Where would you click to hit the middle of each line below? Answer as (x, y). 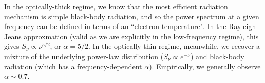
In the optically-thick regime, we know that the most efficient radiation (116, 6)
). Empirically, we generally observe (205, 66)
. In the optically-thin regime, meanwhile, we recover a (174, 46)
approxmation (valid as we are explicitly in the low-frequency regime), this (141, 36)
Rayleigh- (243, 26)
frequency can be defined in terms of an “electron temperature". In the (115, 26)
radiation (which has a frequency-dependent (73, 66)
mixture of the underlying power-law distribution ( (84, 56)
